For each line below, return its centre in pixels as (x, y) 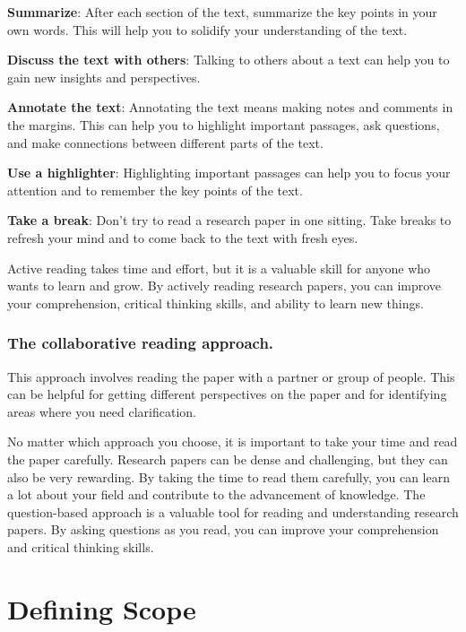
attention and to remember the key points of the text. (155, 190)
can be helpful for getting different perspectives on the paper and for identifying (227, 394)
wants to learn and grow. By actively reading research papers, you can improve (224, 286)
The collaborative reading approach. (141, 343)
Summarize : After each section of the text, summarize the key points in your (222, 12)
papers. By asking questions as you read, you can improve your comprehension (223, 529)
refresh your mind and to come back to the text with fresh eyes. (183, 237)
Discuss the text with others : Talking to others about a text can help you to (229, 60)
